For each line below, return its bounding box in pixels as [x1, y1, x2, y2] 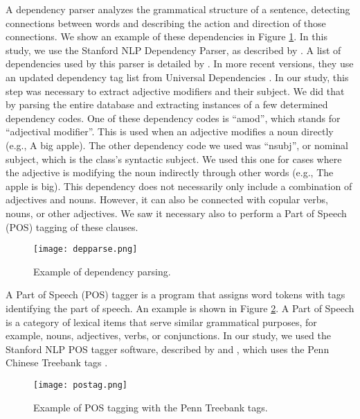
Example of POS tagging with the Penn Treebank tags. [33, 400, 268, 414]
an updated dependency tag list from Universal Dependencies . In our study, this [6, 69, 349, 84]
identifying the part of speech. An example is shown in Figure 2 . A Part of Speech [6, 300, 354, 315]
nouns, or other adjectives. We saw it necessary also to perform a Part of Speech [6, 205, 347, 220]
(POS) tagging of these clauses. [6, 219, 138, 234]
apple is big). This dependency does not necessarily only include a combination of [6, 178, 352, 193]
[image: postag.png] [33, 379, 128, 390]
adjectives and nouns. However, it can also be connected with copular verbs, [6, 192, 328, 207]
